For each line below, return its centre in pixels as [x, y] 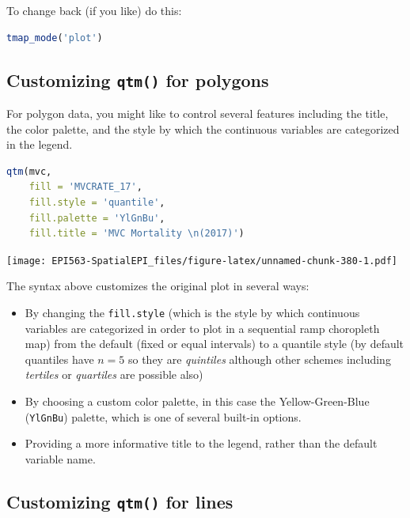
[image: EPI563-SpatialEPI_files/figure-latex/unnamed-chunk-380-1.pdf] [202, 261]
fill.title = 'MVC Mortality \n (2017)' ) [137, 234]
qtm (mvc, [29, 171]
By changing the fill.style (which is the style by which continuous [192, 312]
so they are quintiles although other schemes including [259, 359]
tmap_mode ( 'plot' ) [55, 38]
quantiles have [59, 359]
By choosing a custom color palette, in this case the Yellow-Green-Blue [197, 401]
